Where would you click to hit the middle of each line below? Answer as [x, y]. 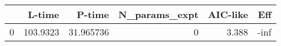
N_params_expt [158, 14]
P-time [93, 14]
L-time [44, 14]
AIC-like [228, 14]
